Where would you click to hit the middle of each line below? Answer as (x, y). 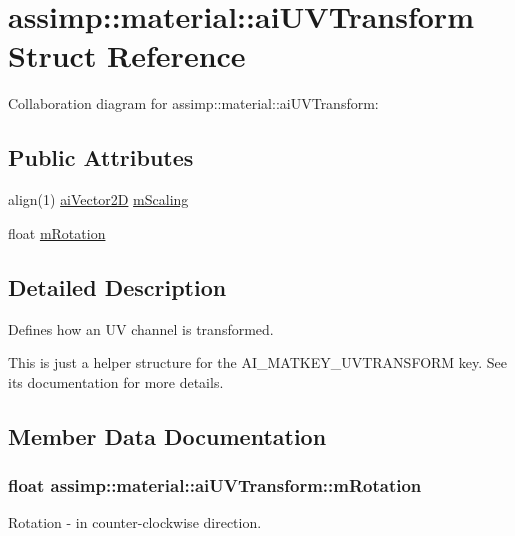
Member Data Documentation (167, 435)
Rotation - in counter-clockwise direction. (135, 522)
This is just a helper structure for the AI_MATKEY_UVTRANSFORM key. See (258, 362)
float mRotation (57, 232)
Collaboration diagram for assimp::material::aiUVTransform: (193, 103)
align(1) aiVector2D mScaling (98, 199)
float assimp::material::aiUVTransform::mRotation (215, 484)
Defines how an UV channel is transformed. (141, 328)
